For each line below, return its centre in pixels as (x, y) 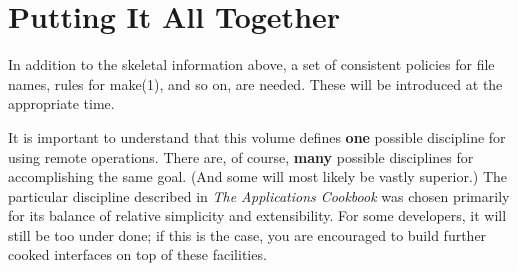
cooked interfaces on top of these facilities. (137, 254)
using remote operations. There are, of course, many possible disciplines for (241, 156)
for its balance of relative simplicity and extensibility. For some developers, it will (257, 215)
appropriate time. (61, 103)
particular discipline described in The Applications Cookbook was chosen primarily (259, 195)
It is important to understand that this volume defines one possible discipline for (257, 136)
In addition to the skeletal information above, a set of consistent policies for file (251, 64)
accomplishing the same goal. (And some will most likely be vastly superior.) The (258, 176)
